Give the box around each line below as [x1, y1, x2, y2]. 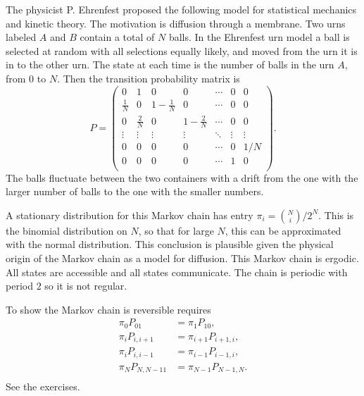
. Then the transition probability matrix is [57, 70, 240, 85]
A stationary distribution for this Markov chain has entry [6, 207, 253, 222]
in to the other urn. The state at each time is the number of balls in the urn [6, 57, 334, 72]
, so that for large [138, 223, 214, 237]
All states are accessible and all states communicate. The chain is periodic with [6, 264, 348, 279]
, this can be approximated [225, 223, 341, 237]
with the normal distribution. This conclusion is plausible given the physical [6, 237, 334, 252]
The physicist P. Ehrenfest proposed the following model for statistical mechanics [6, 2, 357, 16]
